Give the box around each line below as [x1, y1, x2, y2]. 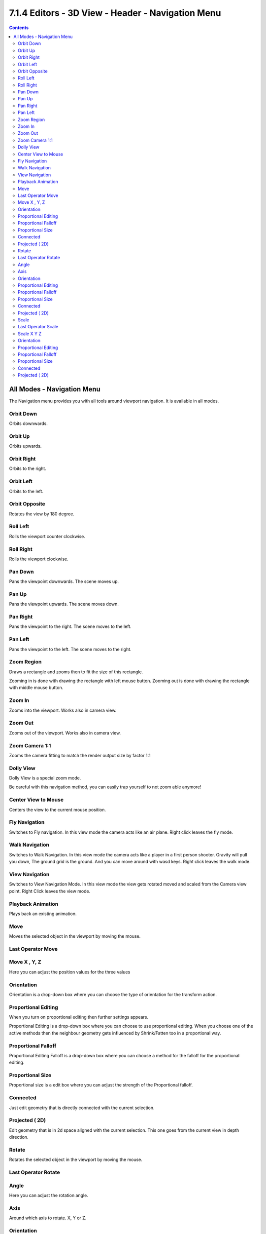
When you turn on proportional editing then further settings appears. [9, 1014, 149, 1020]
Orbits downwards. [9, 421, 48, 426]
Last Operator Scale [18, 324, 59, 330]
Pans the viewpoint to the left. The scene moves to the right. [9, 646, 132, 652]
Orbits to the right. [9, 465, 46, 471]
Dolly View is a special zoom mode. [9, 775, 81, 781]
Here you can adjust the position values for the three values [9, 969, 131, 975]
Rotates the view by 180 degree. [9, 511, 75, 517]
